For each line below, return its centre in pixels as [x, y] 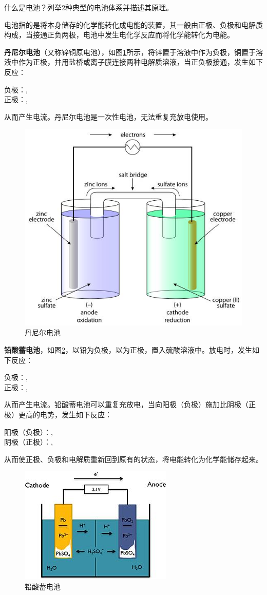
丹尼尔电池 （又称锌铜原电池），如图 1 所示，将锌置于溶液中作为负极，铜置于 [130, 52]
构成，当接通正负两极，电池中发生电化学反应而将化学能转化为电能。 [119, 35]
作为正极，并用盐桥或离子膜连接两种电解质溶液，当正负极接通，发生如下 [140, 62]
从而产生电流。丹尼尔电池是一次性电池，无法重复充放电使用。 [108, 116]
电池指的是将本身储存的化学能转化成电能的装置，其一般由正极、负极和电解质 [133, 24]
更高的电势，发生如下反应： [65, 414]
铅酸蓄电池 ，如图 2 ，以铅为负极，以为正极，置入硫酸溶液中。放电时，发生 [128, 350]
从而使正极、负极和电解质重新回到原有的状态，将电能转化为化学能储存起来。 [133, 459]
